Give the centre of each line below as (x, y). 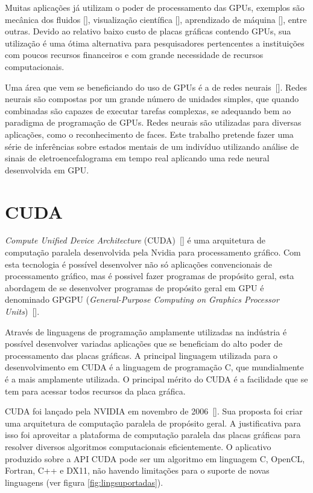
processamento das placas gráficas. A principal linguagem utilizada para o (141, 355)
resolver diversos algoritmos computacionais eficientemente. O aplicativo (138, 446)
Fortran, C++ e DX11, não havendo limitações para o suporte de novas (137, 470)
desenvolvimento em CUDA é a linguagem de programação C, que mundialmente (154, 367)
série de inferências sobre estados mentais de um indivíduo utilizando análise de (152, 146)
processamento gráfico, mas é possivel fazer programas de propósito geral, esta (150, 276)
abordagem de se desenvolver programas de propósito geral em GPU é (134, 287)
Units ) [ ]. (22, 311)
